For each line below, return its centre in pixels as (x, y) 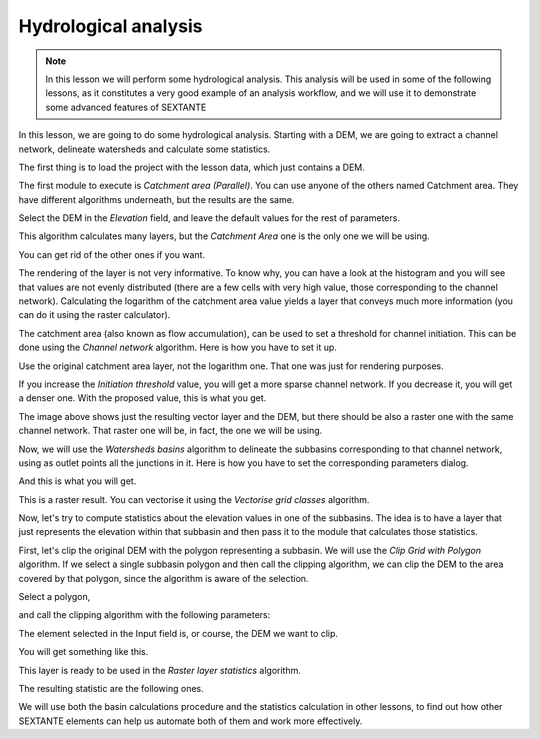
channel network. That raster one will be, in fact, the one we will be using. (170, 431)
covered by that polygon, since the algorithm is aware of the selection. (163, 578)
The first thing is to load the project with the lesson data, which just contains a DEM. (191, 167)
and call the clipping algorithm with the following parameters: (144, 615)
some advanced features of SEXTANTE (126, 107)
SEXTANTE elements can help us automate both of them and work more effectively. (190, 721)
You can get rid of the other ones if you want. (111, 254)
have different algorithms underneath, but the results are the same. (156, 199)
